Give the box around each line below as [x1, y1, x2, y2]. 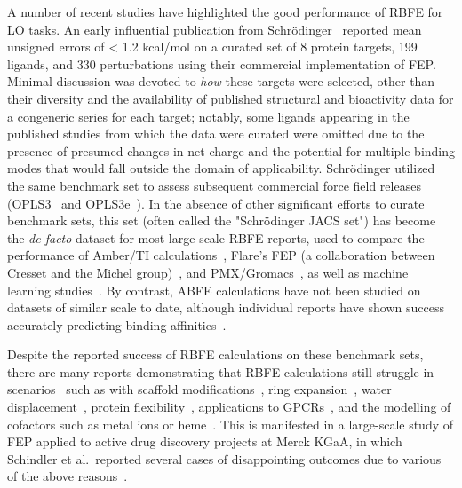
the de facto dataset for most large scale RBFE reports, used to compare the [7, 228, 425, 247]
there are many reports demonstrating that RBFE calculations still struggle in [7, 362, 434, 381]
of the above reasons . [7, 467, 128, 485]
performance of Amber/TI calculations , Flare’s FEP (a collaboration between [7, 246, 435, 264]
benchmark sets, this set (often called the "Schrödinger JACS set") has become [7, 211, 436, 230]
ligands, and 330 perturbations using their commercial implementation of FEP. [7, 54, 436, 73]
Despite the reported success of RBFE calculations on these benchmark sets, [7, 345, 424, 364]
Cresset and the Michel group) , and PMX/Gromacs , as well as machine [7, 263, 409, 281]
